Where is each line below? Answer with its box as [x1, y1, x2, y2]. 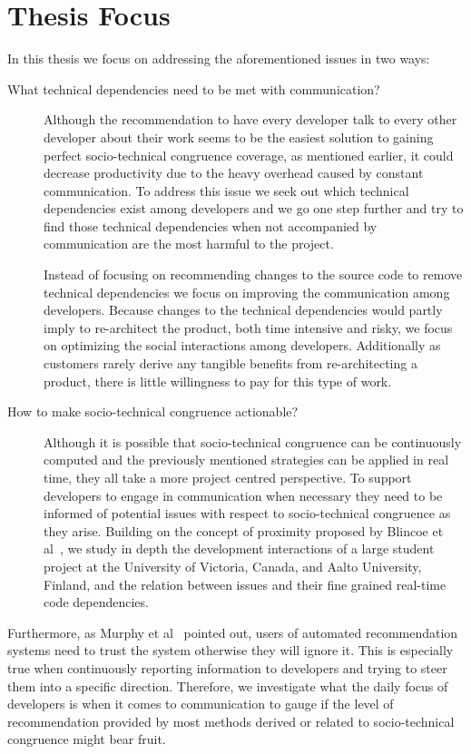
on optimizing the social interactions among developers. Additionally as [44, 336, 441, 355]
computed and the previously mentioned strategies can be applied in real [44, 450, 449, 469]
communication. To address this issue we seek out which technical [44, 181, 409, 200]
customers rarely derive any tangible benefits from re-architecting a [44, 354, 417, 373]
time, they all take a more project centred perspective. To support [44, 468, 412, 486]
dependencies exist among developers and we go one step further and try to [44, 199, 464, 218]
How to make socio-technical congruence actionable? [7, 402, 299, 421]
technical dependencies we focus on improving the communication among [44, 282, 450, 301]
